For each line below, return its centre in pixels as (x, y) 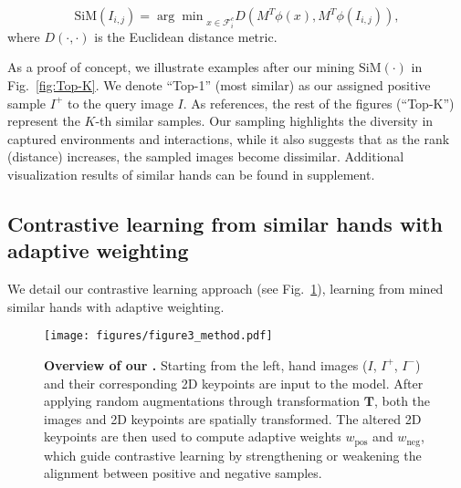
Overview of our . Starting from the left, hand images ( (206, 364)
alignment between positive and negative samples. (183, 473)
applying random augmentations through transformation (202, 401)
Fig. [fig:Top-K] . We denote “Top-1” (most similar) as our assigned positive (219, 84)
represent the (44, 121)
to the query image (120, 103)
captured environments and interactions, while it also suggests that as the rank (229, 138)
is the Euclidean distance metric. (186, 36)
